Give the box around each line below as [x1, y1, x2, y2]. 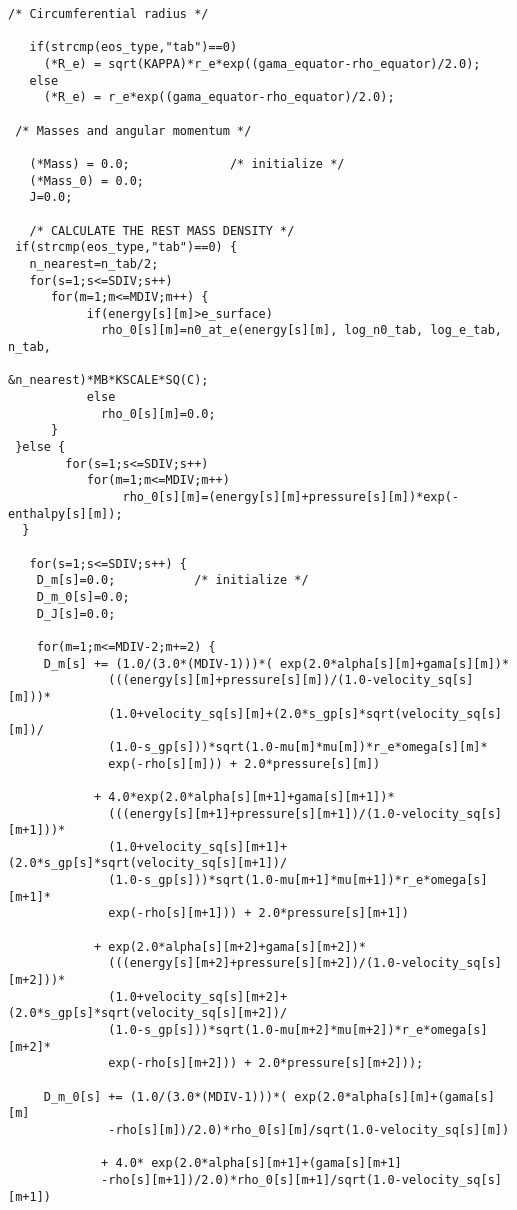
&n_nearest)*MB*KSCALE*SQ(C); [8, 373, 209, 388]
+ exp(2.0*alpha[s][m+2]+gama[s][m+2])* [93, 939, 366, 954]
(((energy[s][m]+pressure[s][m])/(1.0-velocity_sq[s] [108, 673, 474, 688]
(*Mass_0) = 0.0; [29, 173, 145, 188]
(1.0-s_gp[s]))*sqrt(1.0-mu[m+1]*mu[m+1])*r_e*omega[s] [108, 873, 488, 888]
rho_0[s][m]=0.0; [101, 406, 216, 421]
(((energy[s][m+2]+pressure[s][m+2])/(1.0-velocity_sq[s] [108, 956, 502, 971]
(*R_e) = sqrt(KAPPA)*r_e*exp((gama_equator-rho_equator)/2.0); [43, 56, 481, 71]
